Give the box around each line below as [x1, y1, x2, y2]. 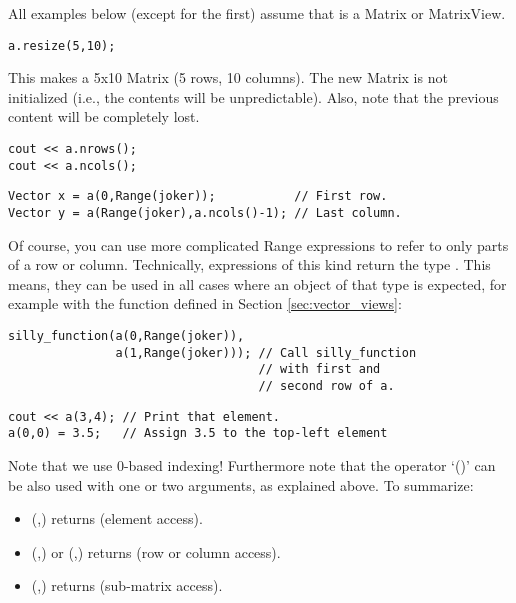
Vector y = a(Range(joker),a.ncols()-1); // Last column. [8, 206, 402, 220]
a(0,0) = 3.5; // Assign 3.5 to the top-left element [8, 426, 388, 441]
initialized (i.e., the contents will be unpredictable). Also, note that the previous [8, 86, 499, 107]
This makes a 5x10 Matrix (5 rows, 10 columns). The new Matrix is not [8, 67, 448, 88]
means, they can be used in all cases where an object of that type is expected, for [8, 273, 507, 294]
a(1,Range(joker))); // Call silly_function [115, 345, 417, 360]
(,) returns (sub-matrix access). [31, 575, 223, 596]
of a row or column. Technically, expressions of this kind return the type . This [8, 254, 491, 275]
